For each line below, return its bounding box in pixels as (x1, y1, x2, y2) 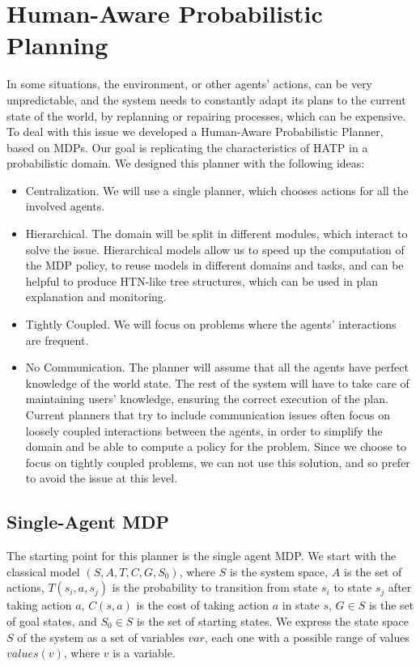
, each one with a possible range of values (204, 628, 409, 645)
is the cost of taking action (136, 597, 269, 614)
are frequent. (25, 331, 89, 348)
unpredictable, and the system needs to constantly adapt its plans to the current (6, 91, 406, 108)
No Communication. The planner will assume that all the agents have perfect (25, 359, 409, 376)
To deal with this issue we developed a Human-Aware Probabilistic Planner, (6, 123, 384, 140)
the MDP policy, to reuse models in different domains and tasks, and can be (25, 257, 404, 274)
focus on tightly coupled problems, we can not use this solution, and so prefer (25, 453, 410, 470)
